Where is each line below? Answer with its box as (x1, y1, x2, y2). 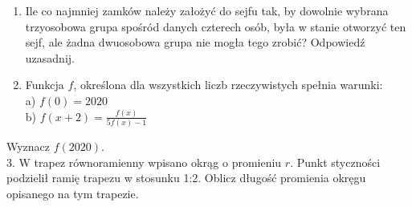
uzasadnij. (25, 49, 75, 66)
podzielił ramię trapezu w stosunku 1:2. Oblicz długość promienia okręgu (6, 169, 366, 186)
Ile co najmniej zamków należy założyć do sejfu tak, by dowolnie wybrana (25, 2, 389, 18)
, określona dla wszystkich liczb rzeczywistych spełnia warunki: (73, 76, 383, 93)
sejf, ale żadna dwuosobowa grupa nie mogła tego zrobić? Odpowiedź (25, 34, 365, 51)
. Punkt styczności (290, 153, 381, 170)
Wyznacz (6, 138, 51, 155)
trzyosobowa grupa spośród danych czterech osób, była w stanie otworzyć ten (25, 18, 406, 34)
